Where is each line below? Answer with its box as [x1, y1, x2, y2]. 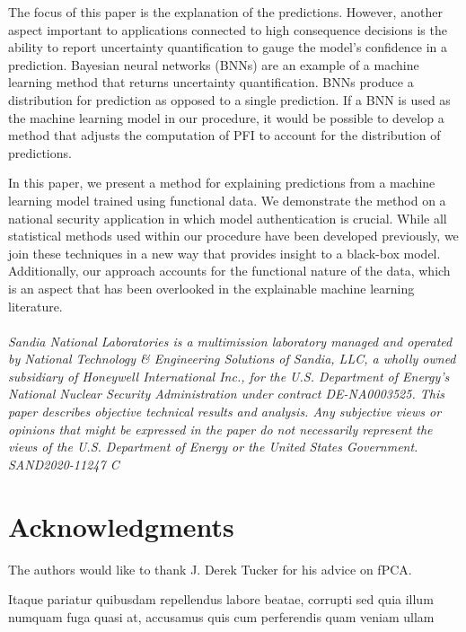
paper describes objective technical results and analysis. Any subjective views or [8, 402, 442, 421]
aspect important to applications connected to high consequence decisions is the [8, 20, 447, 39]
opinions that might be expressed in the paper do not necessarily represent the [8, 419, 433, 438]
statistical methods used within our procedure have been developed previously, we [8, 226, 459, 245]
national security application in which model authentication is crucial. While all [8, 208, 447, 227]
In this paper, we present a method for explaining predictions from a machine [8, 173, 435, 192]
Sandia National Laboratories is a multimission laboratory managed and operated [8, 331, 453, 350]
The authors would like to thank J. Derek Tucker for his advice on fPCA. [8, 559, 412, 578]
